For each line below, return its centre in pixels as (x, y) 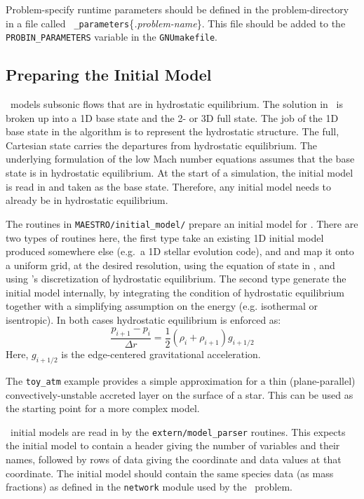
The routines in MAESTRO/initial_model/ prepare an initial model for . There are (182, 223)
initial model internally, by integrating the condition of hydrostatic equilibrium (175, 292)
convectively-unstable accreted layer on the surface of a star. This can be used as (180, 394)
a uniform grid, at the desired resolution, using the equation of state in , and (170, 265)
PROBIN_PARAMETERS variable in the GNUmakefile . (112, 37)
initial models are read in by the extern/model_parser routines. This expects (178, 431)
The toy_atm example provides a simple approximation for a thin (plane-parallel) (181, 380)
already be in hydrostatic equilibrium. (87, 200)
